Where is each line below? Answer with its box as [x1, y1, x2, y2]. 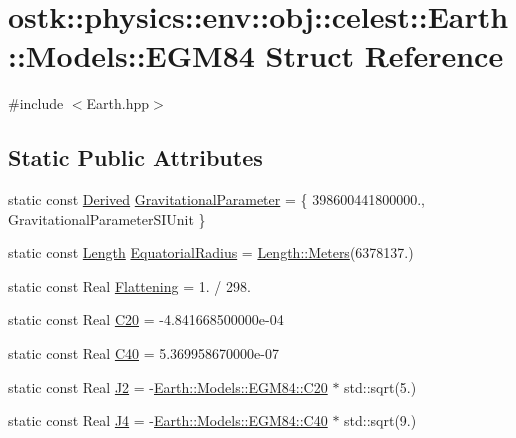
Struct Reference [265, 35, 504, 76]
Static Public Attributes [8, 142, 263, 173]
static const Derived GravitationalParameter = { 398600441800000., [8, 189, 425, 210]
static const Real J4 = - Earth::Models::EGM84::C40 [8, 410, 328, 431]
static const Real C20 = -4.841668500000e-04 [8, 309, 284, 330]
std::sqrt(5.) [344, 376, 417, 397]
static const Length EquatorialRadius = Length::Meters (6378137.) [8, 242, 414, 263]
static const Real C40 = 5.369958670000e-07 [8, 343, 279, 364]
